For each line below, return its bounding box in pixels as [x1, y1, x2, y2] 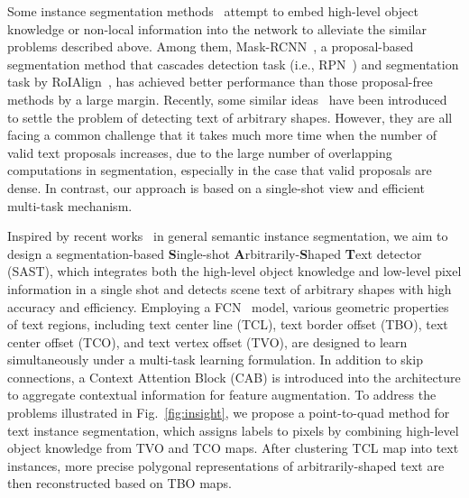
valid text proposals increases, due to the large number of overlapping [7, 143, 392, 161]
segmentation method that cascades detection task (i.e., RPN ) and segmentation [7, 54, 459, 73]
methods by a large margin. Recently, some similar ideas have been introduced [7, 89, 447, 108]
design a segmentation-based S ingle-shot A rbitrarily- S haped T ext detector [7, 244, 422, 263]
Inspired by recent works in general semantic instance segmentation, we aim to [7, 226, 448, 245]
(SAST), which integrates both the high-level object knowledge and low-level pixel [7, 262, 462, 281]
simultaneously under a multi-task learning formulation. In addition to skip [7, 350, 423, 369]
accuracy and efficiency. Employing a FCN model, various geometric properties [7, 297, 449, 316]
